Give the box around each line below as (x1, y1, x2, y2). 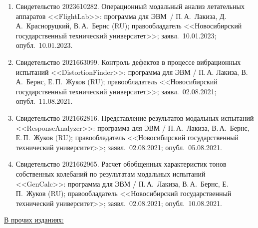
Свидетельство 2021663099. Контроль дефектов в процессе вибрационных (15, 56, 241, 67)
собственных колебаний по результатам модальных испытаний (15, 168, 206, 179)
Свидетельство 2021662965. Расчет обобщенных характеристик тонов (15, 159, 227, 169)
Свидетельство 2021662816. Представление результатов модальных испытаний (15, 112, 254, 123)
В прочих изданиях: (4, 215, 64, 225)
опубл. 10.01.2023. (15, 40, 73, 50)
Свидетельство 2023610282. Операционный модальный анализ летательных (15, 1, 245, 11)
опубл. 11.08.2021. (15, 96, 73, 106)
